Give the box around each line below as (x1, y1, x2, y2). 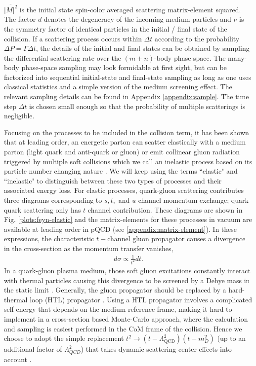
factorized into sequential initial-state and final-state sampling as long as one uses (4, 72, 251, 82)
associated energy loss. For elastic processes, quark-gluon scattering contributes (4, 185, 244, 195)
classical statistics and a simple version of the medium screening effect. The (4, 81, 232, 92)
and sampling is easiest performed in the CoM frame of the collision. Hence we (4, 323, 242, 333)
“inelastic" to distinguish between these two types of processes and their (4, 175, 222, 185)
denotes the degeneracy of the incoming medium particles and (43, 14, 231, 24)
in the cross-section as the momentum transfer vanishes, (4, 243, 173, 253)
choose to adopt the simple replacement (4, 333, 124, 343)
